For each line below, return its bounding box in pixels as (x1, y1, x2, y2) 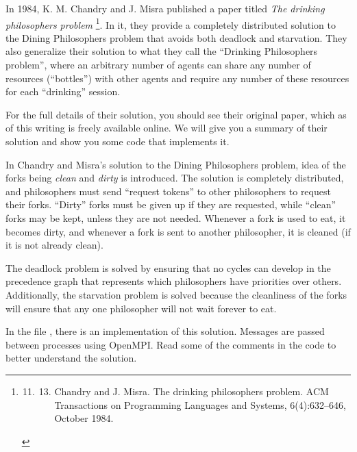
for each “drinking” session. (5, 84, 121, 99)
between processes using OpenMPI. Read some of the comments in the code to (5, 337, 336, 351)
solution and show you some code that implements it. (5, 134, 230, 148)
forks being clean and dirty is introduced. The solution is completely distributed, (5, 171, 344, 185)
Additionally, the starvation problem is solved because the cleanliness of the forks (5, 287, 347, 301)
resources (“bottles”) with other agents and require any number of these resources (5, 71, 349, 85)
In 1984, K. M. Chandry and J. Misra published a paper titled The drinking (5, 1, 325, 15)
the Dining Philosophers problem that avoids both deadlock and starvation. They (5, 30, 347, 45)
